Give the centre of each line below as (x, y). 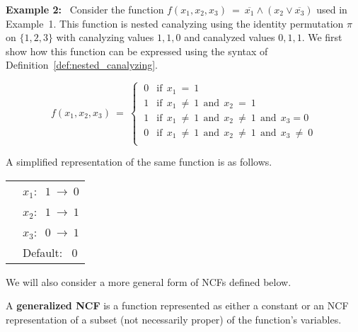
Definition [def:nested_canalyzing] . (82, 65)
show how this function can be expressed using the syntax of (137, 51)
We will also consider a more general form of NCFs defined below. (149, 281)
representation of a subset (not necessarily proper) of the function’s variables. (174, 319)
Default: (43, 252)
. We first (322, 37)
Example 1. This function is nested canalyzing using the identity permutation (175, 23)
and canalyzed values (230, 37)
